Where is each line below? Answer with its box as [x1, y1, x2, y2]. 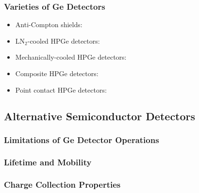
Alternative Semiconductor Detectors [4, 108, 196, 123]
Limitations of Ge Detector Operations [4, 133, 159, 145]
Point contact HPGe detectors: [15, 84, 107, 95]
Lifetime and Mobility [4, 156, 92, 168]
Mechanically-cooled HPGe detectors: [15, 52, 127, 62]
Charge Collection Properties [4, 178, 121, 190]
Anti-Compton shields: [15, 19, 83, 30]
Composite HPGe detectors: [15, 68, 99, 78]
